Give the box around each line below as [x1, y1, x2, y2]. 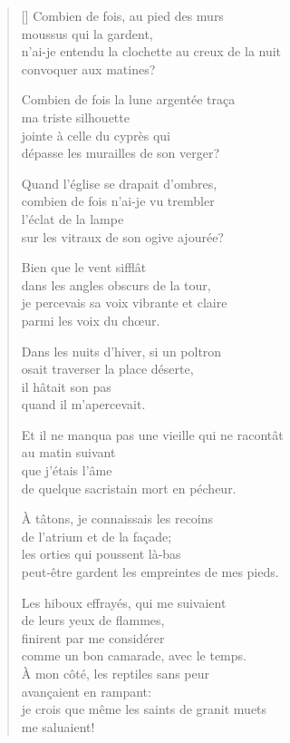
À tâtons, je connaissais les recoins [21, 509, 214, 528]
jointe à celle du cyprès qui [21, 125, 171, 144]
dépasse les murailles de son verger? [21, 143, 220, 162]
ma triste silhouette [21, 107, 130, 126]
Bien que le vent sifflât [21, 258, 147, 277]
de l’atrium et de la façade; [21, 526, 172, 545]
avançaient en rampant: [21, 681, 151, 700]
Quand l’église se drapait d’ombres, [21, 173, 217, 192]
